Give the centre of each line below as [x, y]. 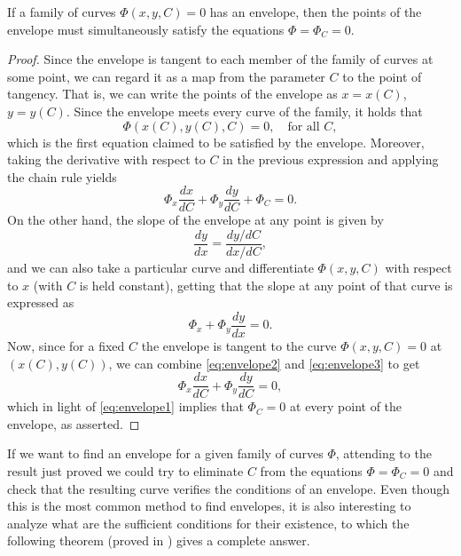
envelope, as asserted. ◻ [74, 423]
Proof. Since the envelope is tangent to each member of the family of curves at [220, 59]
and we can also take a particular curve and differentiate [160, 268]
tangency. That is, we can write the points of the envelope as [172, 94]
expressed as [41, 302]
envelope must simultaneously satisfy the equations [146, 29]
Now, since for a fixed [66, 345]
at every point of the [346, 406]
